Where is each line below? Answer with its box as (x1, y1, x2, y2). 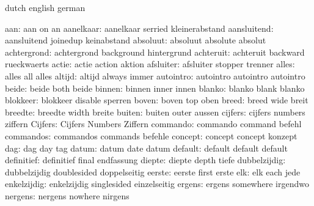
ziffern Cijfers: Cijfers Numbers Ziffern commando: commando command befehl (5, 117, 302, 130)
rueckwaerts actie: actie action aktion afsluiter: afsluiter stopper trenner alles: (5, 57, 295, 70)
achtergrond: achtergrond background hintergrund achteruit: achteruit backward (5, 45, 305, 58)
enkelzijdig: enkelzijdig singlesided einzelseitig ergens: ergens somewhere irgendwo (5, 177, 309, 190)
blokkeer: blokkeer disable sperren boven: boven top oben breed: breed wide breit (5, 94, 309, 106)
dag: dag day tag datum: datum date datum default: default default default (5, 141, 288, 154)
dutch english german (5, 1, 86, 13)
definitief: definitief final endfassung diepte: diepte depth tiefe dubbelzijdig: (5, 153, 286, 166)
